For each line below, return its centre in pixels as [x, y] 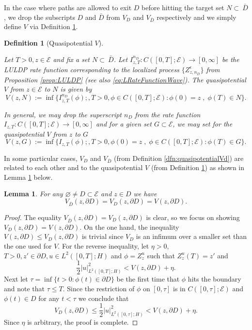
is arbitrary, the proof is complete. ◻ [83, 322]
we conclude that [103, 298]
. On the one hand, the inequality [129, 227]
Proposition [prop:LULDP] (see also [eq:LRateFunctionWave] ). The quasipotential [125, 79]
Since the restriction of [101, 289]
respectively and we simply [197, 17]
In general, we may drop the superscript [63, 114]
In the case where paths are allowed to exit [68, 7]
